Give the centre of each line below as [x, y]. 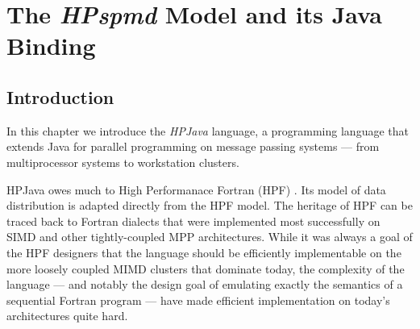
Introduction [60, 96]
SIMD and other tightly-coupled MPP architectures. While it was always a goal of [210, 237]
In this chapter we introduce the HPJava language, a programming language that [208, 130]
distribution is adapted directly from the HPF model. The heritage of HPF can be [210, 205]
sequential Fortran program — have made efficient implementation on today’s [198, 300]
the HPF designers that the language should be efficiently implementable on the [204, 252]
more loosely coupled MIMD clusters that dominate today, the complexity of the [206, 268]
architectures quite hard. [67, 316]
